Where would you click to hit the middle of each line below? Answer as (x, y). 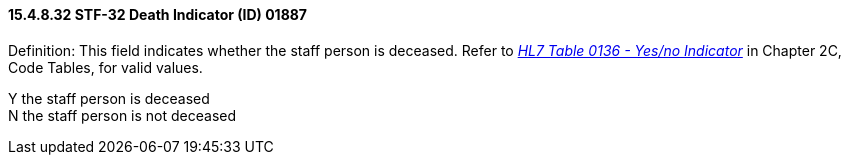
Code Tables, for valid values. (105, 67)
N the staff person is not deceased (122, 115)
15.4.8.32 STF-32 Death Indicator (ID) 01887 (158, 14)
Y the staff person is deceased (109, 98)
